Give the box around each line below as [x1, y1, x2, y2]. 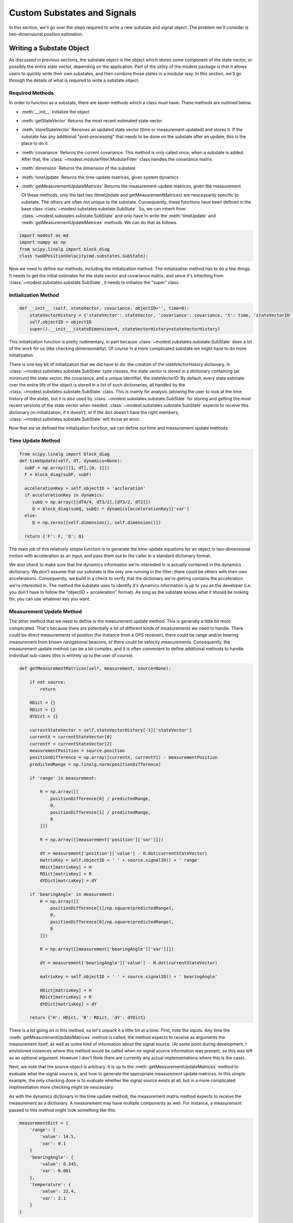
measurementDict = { [19, 1120, 68, 1126]
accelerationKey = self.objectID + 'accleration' [24, 485, 146, 491]
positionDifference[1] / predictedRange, [50, 810, 151, 815]
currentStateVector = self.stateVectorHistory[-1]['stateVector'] [29, 727, 192, 733]
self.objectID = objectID [29, 319, 92, 325]
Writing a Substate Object [9, 44, 89, 52]
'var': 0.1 [40, 1140, 66, 1146]
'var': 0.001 [40, 1168, 71, 1174]
